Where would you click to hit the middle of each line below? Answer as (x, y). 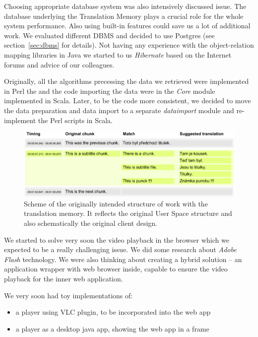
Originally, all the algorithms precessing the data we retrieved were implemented (127, 81)
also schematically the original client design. (91, 223)
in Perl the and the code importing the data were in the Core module (110, 91)
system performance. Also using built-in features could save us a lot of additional (127, 26)
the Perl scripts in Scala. (75, 120)
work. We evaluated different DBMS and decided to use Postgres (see (109, 35)
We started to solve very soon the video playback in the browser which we (117, 239)
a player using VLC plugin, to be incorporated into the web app (113, 312)
